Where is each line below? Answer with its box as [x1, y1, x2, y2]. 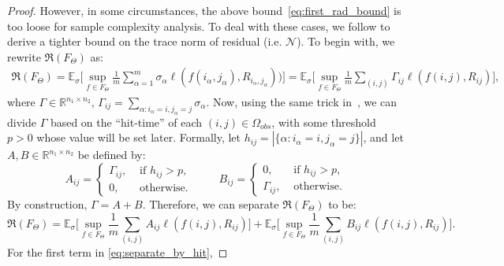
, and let [363, 129, 404, 146]
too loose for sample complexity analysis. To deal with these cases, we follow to [7, 17, 390, 34]
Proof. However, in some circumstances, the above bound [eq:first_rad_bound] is [7, 2, 401, 18]
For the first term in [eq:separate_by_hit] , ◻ [7, 244, 228, 260]
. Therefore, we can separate [142, 195, 279, 212]
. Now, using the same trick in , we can [206, 94, 398, 110]
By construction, [7, 195, 88, 212]
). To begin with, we [297, 33, 395, 50]
